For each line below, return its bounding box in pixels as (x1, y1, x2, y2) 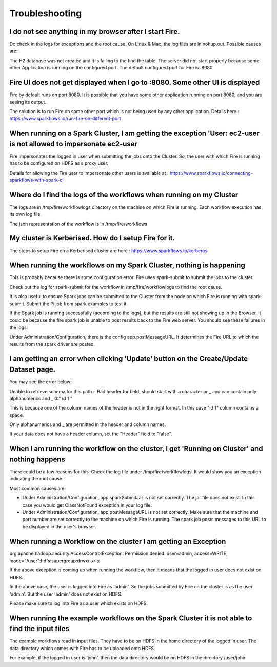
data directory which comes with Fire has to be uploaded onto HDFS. (9, 645, 156, 651)
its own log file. (9, 211, 42, 217)
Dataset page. (9, 365, 56, 374)
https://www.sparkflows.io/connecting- (169, 170, 253, 176)
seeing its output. (9, 99, 46, 105)
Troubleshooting (9, 8, 82, 19)
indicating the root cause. (9, 476, 64, 482)
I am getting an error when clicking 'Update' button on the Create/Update (9, 355, 248, 363)
